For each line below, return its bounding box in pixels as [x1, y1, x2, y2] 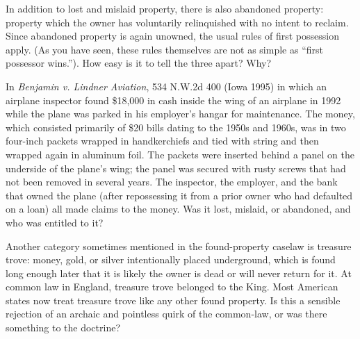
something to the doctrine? [6, 320, 121, 335]
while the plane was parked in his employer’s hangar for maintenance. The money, [6, 106, 355, 121]
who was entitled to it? [6, 215, 104, 229]
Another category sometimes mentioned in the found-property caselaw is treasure [6, 238, 352, 253]
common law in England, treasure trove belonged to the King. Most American [6, 279, 338, 294]
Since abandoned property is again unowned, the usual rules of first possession [6, 28, 339, 43]
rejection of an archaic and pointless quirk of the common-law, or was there [6, 306, 327, 321]
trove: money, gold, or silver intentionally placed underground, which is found [6, 252, 336, 267]
